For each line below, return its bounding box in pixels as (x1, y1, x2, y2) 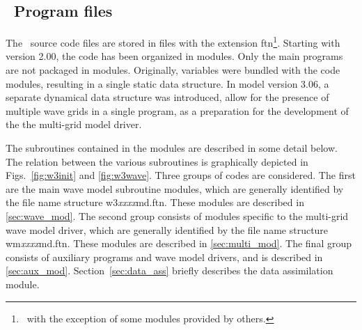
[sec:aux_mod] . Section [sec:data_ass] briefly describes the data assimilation (6, 263, 333, 278)
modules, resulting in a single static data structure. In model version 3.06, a (6, 76, 329, 91)
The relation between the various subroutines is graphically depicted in (6, 154, 308, 168)
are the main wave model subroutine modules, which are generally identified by (6, 181, 344, 196)
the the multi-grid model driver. (6, 117, 142, 132)
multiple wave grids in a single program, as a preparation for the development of (6, 103, 349, 118)
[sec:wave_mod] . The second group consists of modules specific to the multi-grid (6, 208, 349, 223)
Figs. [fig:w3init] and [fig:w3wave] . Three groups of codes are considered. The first (6, 168, 356, 182)
